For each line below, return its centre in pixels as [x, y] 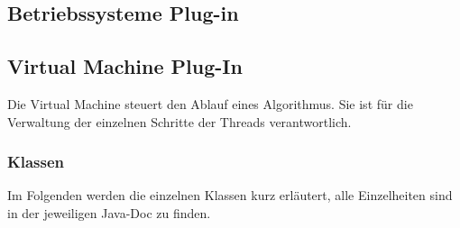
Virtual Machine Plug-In [125, 66]
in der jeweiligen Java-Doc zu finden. [109, 212]
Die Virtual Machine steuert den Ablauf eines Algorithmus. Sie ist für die [210, 103]
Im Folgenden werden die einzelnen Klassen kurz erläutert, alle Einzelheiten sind [230, 195]
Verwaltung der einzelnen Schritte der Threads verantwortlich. [179, 121]
